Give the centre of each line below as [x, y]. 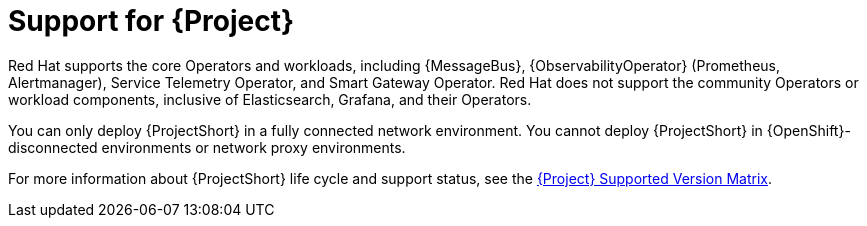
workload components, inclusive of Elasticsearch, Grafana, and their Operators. [270, 99]
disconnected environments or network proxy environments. [207, 147]
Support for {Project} [151, 21]
